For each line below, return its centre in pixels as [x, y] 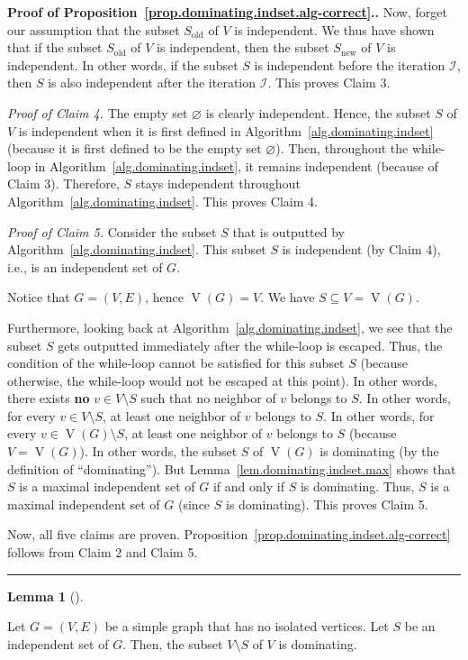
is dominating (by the [379, 451]
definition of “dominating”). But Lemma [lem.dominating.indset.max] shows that [232, 468]
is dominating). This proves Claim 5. [327, 504]
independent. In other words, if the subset [123, 64]
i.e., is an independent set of [85, 266]
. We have [288, 297]
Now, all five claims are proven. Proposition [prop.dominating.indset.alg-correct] [229, 534]
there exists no [49, 398]
